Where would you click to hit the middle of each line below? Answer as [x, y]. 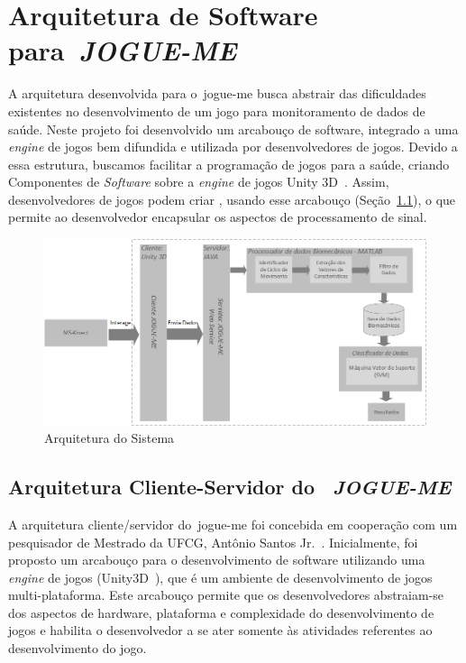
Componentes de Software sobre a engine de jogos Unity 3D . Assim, [199, 182]
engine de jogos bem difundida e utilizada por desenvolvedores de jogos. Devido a [233, 147]
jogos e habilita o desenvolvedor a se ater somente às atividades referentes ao [220, 630]
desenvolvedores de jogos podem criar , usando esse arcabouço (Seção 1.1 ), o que [232, 199]
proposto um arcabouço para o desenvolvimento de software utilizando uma [217, 560]
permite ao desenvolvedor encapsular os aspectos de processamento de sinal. [218, 217]
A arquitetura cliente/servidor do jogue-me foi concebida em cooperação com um [233, 524]
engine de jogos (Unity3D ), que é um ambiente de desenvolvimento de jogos [220, 577]
